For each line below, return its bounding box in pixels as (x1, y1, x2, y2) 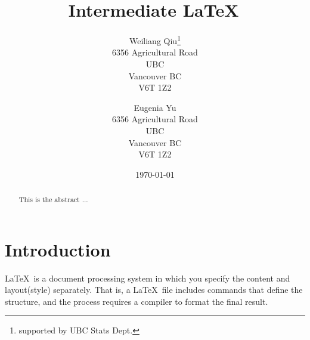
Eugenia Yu (134, 101, 176, 113)
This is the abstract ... (18, 194, 88, 205)
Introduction (5, 237, 111, 261)
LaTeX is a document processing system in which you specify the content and (5, 271, 290, 284)
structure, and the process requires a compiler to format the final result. (5, 295, 268, 307)
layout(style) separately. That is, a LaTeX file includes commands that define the (5, 283, 303, 296)
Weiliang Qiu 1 (129, 33, 181, 47)
